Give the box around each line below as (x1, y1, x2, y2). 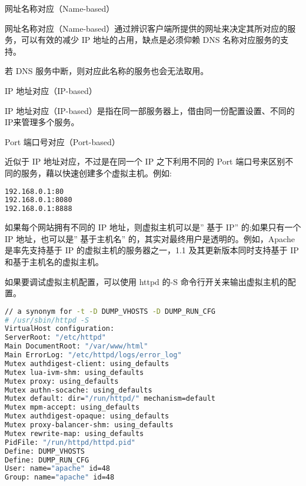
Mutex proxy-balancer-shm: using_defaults (5, 421, 174, 430)
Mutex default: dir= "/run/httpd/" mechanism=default (5, 394, 215, 403)
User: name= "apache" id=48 (5, 464, 110, 473)
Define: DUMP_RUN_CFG (5, 455, 89, 464)
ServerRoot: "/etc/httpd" (5, 333, 106, 342)
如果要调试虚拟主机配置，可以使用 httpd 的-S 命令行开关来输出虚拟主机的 (5, 275, 288, 287)
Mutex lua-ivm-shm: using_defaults (5, 368, 144, 377)
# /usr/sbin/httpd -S (5, 316, 89, 324)
